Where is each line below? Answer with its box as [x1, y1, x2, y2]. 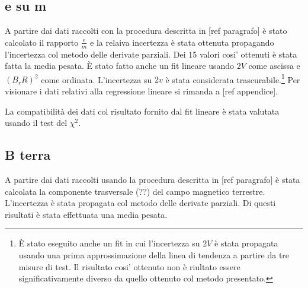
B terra [5, 145, 51, 164]
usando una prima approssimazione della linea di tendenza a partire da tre [18, 249, 290, 261]
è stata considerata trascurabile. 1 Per [165, 71, 300, 86]
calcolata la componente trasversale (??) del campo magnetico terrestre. [5, 185, 265, 197]
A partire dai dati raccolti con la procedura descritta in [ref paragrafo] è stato [5, 24, 287, 37]
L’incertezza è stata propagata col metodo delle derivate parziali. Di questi [5, 197, 276, 209]
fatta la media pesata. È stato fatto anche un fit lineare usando [5, 59, 235, 72]
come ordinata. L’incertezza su [41, 73, 152, 86]
